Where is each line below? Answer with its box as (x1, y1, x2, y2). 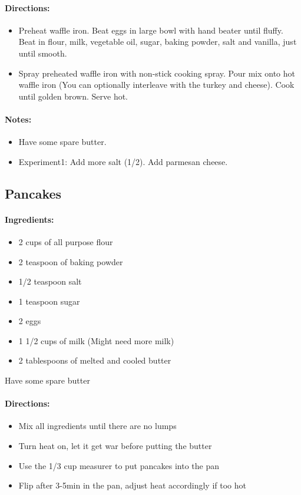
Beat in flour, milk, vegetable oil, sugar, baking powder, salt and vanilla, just (18, 35, 297, 48)
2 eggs (18, 315, 41, 327)
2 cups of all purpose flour (18, 235, 113, 247)
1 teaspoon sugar (18, 295, 80, 307)
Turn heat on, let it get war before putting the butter (18, 440, 212, 452)
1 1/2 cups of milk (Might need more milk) (18, 334, 174, 346)
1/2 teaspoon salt (18, 275, 82, 288)
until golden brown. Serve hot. (18, 90, 128, 102)
